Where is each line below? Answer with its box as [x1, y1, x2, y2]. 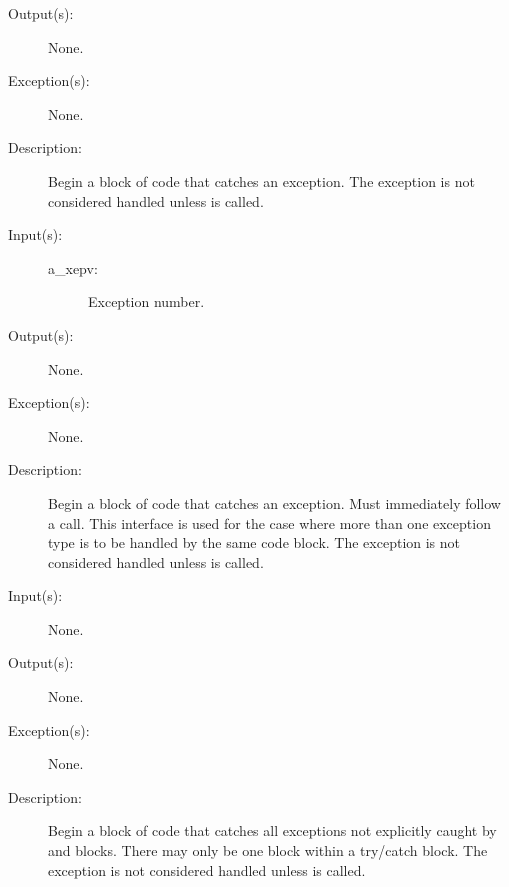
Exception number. [88, 291, 205, 312]
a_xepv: [48, 257, 98, 278]
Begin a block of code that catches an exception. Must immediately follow [48, 492, 501, 513]
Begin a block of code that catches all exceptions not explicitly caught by [48, 820, 497, 841]
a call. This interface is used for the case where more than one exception [48, 512, 491, 533]
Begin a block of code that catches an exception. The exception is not [48, 170, 475, 191]
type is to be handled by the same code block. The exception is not [48, 532, 461, 553]
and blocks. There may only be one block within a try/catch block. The [48, 840, 488, 861]
